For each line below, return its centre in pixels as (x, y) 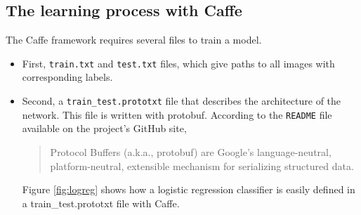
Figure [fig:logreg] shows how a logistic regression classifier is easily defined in (189, 189)
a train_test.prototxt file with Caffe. (101, 203)
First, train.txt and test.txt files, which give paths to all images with (178, 63)
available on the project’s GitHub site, (104, 128)
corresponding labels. (67, 77)
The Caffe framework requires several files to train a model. (134, 40)
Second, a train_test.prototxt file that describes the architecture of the (182, 101)
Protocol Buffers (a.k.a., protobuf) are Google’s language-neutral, (191, 151)
